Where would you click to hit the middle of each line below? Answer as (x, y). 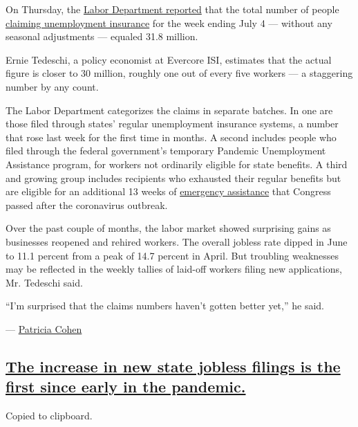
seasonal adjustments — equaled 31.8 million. (102, 36)
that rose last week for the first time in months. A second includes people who (171, 137)
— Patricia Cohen (44, 328)
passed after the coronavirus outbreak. (87, 205)
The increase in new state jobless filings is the (173, 366)
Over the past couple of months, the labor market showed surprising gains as (168, 228)
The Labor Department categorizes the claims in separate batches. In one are (169, 110)
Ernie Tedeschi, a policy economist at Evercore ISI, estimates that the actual (169, 59)
